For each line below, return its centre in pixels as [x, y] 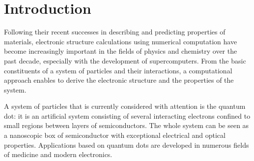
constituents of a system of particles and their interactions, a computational [118, 70]
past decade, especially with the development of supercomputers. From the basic [125, 60]
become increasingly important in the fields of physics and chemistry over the [121, 51]
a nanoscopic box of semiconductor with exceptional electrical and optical [115, 135]
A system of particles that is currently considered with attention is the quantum [125, 106]
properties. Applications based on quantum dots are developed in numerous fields [127, 145]
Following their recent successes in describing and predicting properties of [115, 32]
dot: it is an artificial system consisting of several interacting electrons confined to [127, 115]
